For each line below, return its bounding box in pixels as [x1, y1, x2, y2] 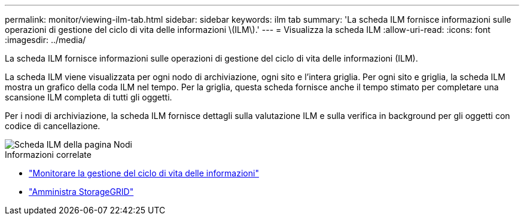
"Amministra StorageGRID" [29, 187, 134, 197]
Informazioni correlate [5, 149, 92, 160]
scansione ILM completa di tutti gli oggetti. [5, 92, 172, 102]
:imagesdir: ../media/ [5, 35, 86, 45]
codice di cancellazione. [5, 121, 100, 131]
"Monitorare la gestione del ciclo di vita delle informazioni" [29, 168, 259, 178]
